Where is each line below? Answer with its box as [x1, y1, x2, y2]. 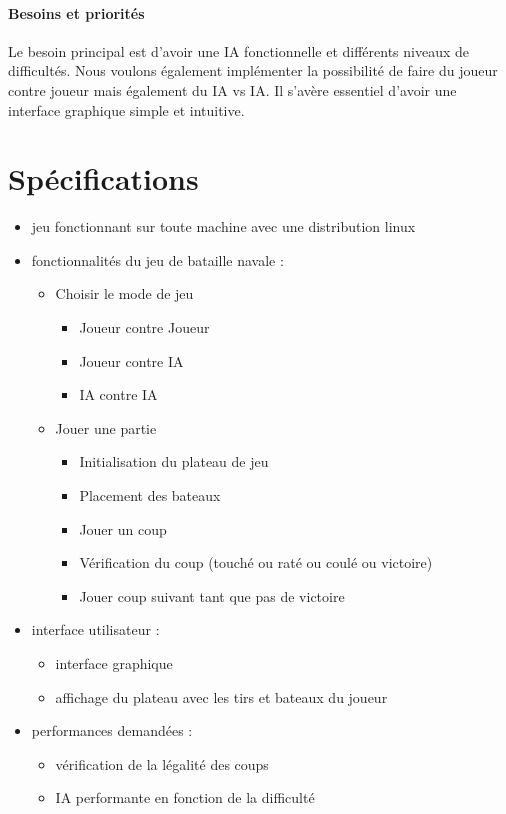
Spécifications [8, 158, 199, 199]
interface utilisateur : [31, 619, 160, 640]
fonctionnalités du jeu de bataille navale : [31, 249, 284, 270]
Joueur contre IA [79, 350, 184, 371]
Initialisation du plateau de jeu [79, 451, 269, 472]
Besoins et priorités [8, 2, 145, 23]
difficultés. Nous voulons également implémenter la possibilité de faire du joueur [8, 60, 498, 81]
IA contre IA [79, 384, 158, 405]
